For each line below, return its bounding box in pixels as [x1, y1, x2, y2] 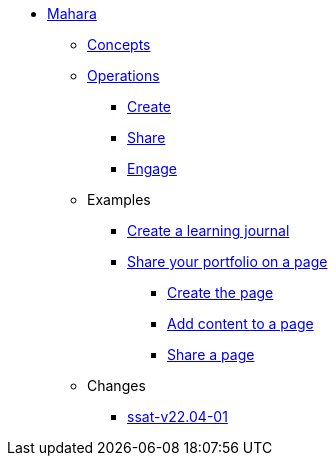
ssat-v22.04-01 [127, 408, 228, 425]
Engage [127, 160, 177, 177]
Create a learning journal [127, 222, 290, 239]
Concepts [87, 36, 151, 53]
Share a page [167, 346, 255, 363]
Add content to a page [167, 315, 314, 332]
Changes [87, 377, 146, 394]
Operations [87, 67, 160, 84]
